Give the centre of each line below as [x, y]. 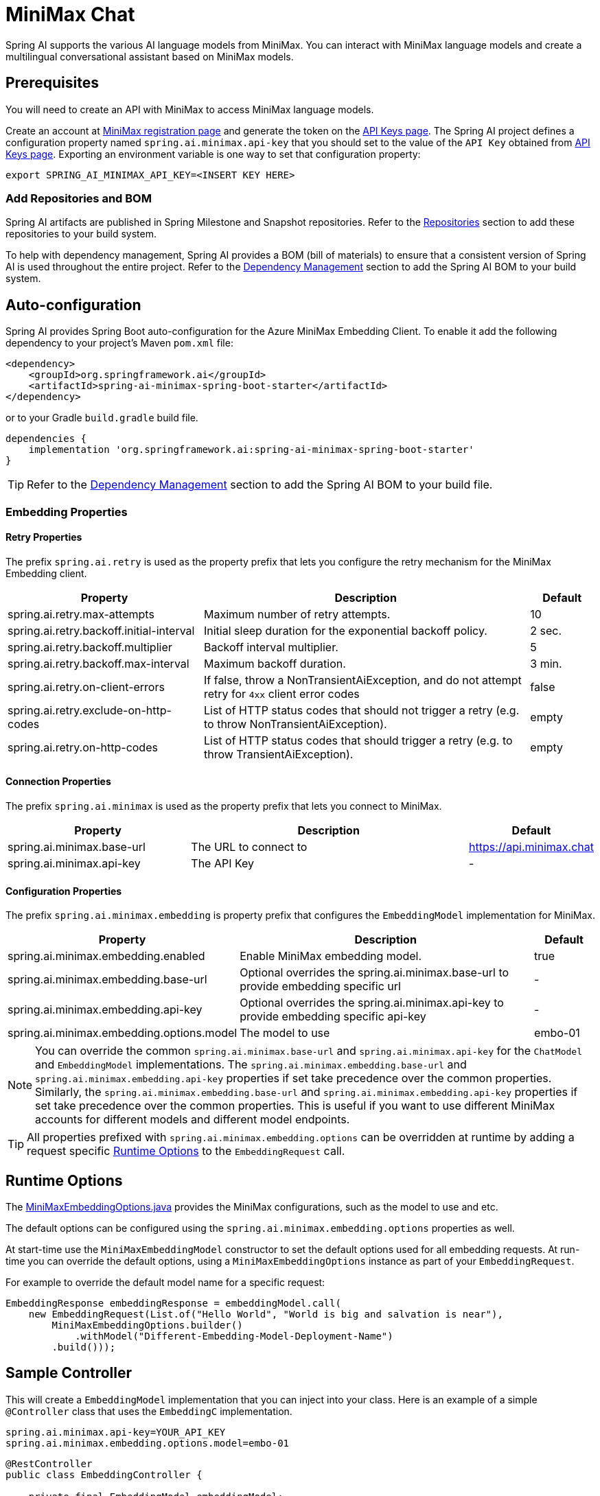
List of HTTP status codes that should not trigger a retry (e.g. [361, 710]
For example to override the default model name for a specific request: [165, 1283]
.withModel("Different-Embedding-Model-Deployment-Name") [234, 1336]
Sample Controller [69, 1373]
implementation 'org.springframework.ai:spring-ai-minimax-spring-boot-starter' [251, 450]
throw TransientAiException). [278, 754]
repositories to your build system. [81, 234]
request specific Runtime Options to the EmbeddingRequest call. [186, 1151]
